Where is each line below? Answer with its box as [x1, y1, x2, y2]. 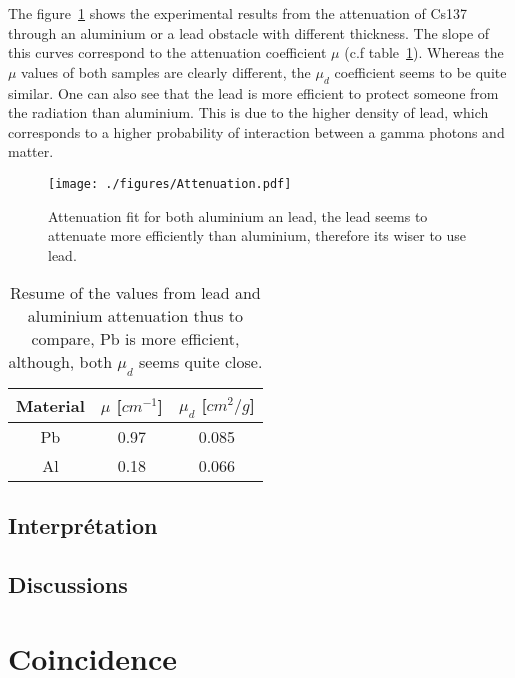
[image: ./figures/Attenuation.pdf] [48, 176, 292, 191]
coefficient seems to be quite [334, 61, 507, 82]
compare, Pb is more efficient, [31, 327, 240, 351]
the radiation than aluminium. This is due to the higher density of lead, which [8, 102, 489, 123]
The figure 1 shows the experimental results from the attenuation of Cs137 [8, 3, 468, 23]
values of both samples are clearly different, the [21, 61, 311, 82]
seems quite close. [139, 350, 263, 374]
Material [16, 393, 85, 417]
